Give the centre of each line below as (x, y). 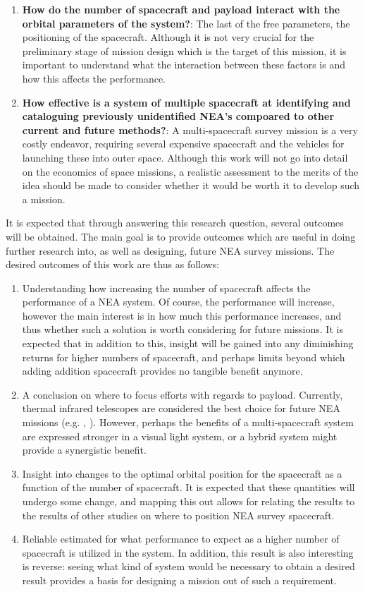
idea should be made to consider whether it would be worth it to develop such (191, 185)
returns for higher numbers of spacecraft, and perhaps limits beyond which (184, 357)
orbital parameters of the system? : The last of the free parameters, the (186, 23)
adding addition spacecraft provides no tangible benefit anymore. (162, 371)
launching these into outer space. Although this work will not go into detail (185, 157)
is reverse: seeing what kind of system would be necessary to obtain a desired (188, 566)
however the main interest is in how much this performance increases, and (182, 315)
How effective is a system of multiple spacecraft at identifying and (186, 102)
